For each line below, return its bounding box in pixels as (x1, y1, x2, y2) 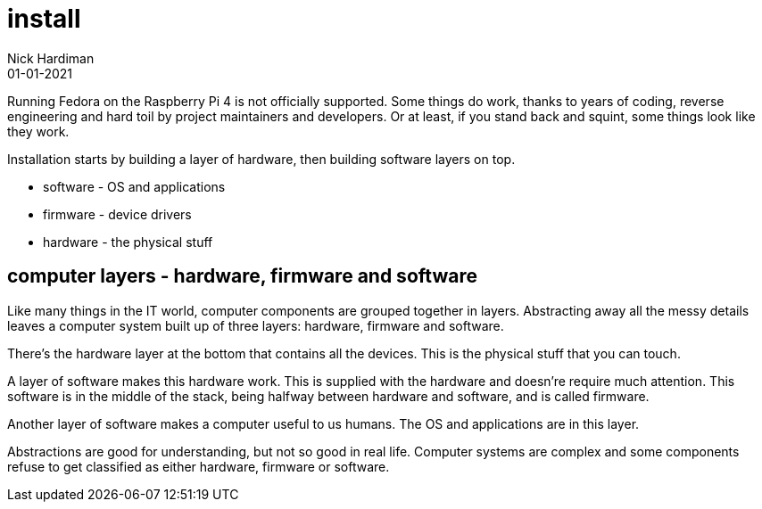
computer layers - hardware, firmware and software (7, 265, 477, 288)
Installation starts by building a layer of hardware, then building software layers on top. (7, 151, 516, 167)
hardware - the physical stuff (43, 234, 213, 250)
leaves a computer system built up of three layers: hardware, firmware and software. (7, 317, 504, 333)
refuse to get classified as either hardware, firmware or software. (7, 458, 390, 474)
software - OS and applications (43, 178, 226, 194)
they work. (7, 123, 70, 139)
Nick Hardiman (7, 50, 95, 66)
